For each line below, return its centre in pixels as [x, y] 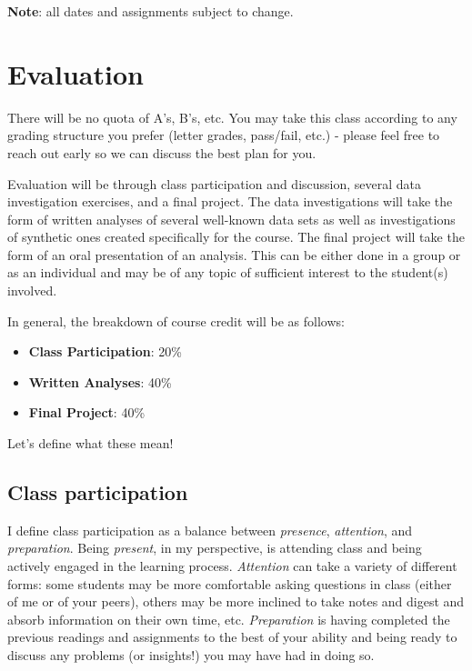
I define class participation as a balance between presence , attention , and [210, 530]
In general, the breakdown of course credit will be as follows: [176, 320]
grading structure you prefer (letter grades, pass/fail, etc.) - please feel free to [224, 135]
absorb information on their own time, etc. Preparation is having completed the [229, 619]
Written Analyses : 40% [100, 381]
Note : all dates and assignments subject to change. [151, 11]
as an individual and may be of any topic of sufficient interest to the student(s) [228, 272]
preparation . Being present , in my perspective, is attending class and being [215, 548]
